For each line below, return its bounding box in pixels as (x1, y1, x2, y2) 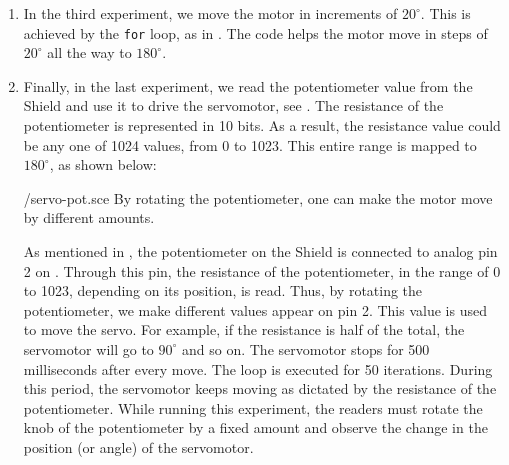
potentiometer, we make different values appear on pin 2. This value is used (23, 299, 487, 320)
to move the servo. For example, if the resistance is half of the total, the (23, 319, 465, 340)
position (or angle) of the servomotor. (23, 436, 254, 457)
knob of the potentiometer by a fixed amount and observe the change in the (23, 417, 488, 438)
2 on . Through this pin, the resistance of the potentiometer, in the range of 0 (23, 260, 501, 281)
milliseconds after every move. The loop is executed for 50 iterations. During (23, 358, 493, 379)
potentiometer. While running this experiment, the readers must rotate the (23, 397, 483, 418)
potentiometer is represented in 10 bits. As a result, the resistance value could (23, 115, 501, 136)
